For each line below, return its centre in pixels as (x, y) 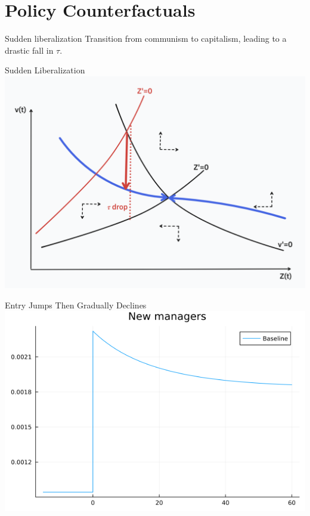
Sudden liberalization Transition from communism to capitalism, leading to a (146, 38)
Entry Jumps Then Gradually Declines (76, 305)
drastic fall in (29, 50)
